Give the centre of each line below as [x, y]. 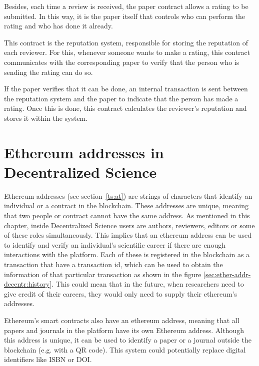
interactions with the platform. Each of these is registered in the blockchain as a [127, 254]
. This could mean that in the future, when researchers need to [148, 284]
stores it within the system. [46, 118]
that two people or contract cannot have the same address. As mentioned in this [127, 215]
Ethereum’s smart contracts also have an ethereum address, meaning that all [122, 320]
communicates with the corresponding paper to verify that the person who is [122, 62]
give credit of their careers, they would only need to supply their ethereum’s [120, 293]
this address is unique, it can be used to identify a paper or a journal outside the [128, 340]
